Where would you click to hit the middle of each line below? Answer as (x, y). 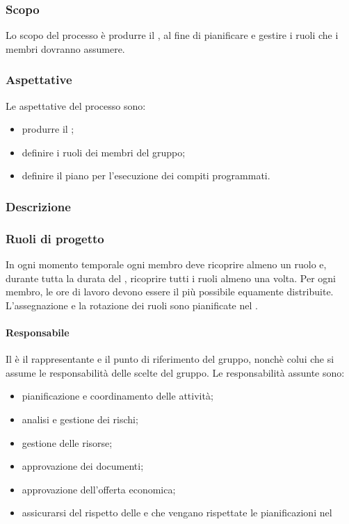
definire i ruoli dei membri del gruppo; (104, 152)
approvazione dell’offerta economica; (99, 489)
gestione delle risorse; (67, 442)
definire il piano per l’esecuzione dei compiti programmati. (146, 175)
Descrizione (38, 206)
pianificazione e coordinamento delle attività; (117, 396)
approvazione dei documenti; (83, 466)
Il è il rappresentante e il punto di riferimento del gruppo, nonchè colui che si (170, 359)
